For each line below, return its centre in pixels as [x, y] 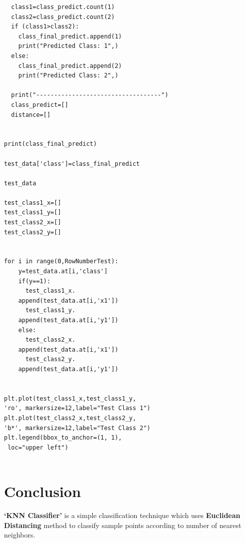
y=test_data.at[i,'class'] [63, 271]
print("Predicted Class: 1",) [68, 46]
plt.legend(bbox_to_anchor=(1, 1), [63, 438]
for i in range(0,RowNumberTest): [61, 262]
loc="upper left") [38, 447]
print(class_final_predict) [51, 144]
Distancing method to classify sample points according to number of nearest [123, 525]
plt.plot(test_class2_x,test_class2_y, [70, 418]
